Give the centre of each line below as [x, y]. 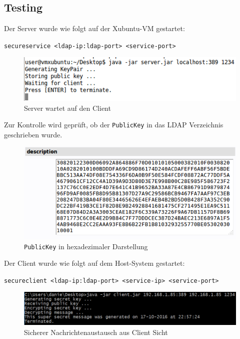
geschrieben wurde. [33, 134]
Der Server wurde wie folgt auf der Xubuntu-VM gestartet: [94, 28]
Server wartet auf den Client [67, 108]
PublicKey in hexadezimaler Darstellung [86, 246]
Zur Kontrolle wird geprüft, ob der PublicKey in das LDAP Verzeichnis [114, 125]
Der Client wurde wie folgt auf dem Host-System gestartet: [94, 263]
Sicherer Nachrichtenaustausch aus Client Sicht [96, 332]
